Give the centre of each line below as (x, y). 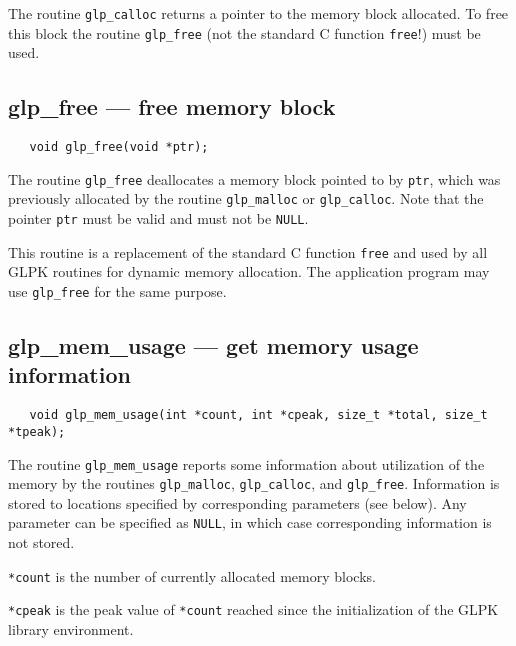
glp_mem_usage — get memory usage (213, 345)
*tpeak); (37, 431)
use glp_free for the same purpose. (117, 290)
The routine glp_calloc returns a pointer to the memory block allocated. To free (258, 13)
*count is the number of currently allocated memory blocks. (192, 575)
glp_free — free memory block (172, 106)
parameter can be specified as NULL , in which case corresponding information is (250, 522)
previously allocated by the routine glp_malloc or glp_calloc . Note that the (246, 198)
